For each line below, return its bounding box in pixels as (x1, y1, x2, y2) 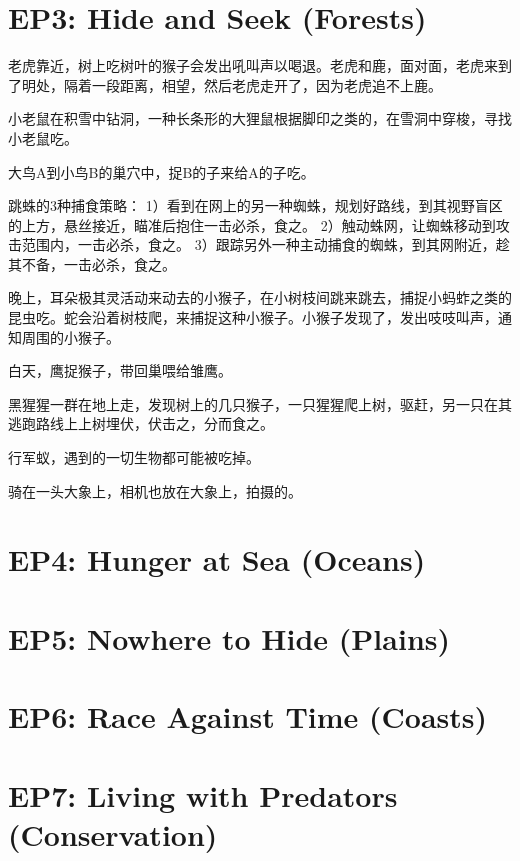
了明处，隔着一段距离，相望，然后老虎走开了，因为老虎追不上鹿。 (8, 74, 442, 95)
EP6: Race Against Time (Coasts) (8, 696, 488, 737)
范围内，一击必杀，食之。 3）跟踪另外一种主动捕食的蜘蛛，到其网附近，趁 (21, 234, 510, 255)
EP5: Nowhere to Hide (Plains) (8, 617, 451, 658)
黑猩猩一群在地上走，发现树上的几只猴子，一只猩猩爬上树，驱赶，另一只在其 (8, 393, 512, 414)
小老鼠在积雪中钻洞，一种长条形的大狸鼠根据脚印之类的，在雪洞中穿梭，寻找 (8, 108, 512, 129)
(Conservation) (8, 813, 218, 854)
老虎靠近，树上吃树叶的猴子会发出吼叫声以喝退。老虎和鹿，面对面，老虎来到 (8, 55, 512, 76)
